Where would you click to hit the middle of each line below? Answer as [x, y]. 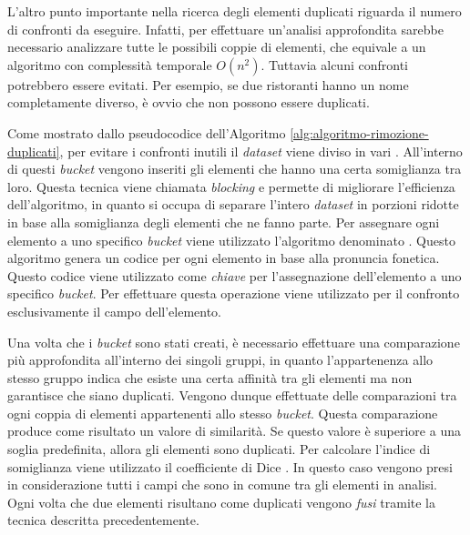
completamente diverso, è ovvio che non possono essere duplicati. [189, 102]
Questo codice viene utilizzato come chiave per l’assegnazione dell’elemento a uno [235, 275]
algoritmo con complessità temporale [110, 64]
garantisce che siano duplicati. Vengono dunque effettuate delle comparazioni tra [232, 395]
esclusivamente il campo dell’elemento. [115, 311]
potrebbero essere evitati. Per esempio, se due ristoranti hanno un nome [208, 84]
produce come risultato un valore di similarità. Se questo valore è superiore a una [234, 431]
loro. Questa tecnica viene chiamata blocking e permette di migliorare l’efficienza [231, 186]
